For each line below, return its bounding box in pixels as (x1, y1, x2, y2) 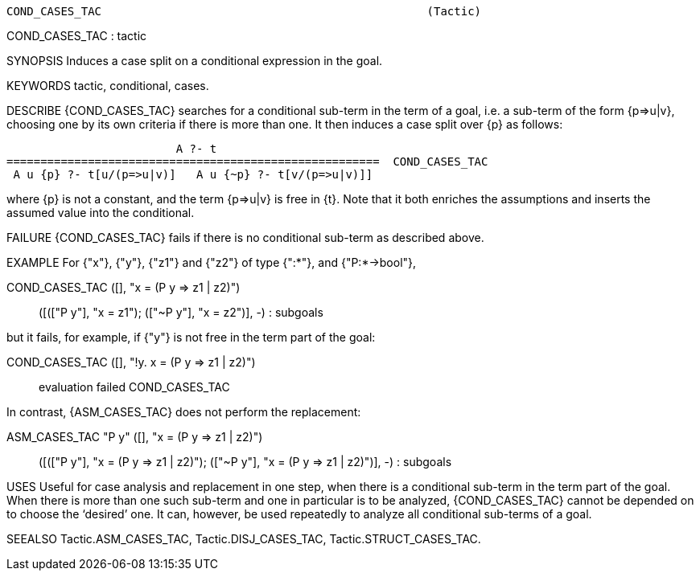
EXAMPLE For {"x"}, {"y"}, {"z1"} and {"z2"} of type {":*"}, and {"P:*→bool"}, (6, 256, 417, 269)
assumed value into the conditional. (6, 206, 195, 219)
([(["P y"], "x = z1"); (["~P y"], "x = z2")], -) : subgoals (39, 305, 323, 319)
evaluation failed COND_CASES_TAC (39, 380, 230, 394)
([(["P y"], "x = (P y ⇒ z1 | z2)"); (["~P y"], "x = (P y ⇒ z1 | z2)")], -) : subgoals (39, 455, 452, 469)
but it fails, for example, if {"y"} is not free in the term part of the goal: (6, 330, 376, 344)
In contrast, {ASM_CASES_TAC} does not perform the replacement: (6, 405, 361, 419)
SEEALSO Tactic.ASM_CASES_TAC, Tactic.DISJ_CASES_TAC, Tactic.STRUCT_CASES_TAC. (6, 532, 481, 546)
